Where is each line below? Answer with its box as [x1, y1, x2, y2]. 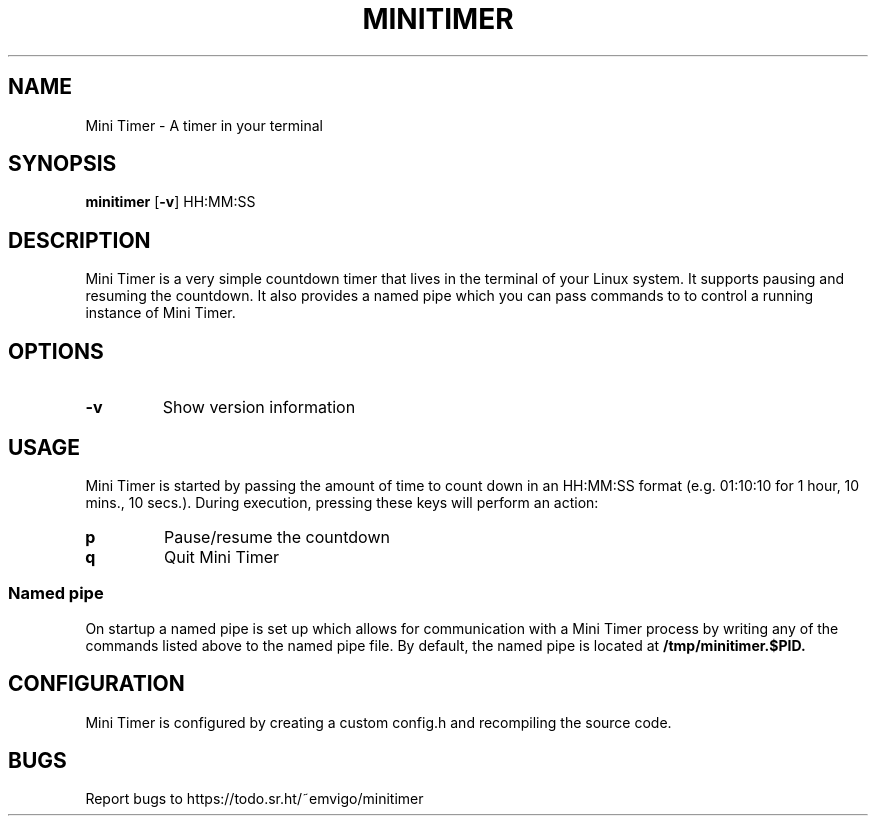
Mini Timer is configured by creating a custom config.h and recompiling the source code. [85, 713, 672, 731]
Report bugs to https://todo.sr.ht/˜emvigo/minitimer [85, 790, 424, 808]
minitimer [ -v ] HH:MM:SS [85, 193, 256, 211]
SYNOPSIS [8, 151, 117, 177]
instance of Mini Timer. [85, 304, 236, 322]
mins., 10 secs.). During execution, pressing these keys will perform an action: [85, 493, 599, 511]
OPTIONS [8, 338, 104, 364]
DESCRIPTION [8, 227, 151, 253]
